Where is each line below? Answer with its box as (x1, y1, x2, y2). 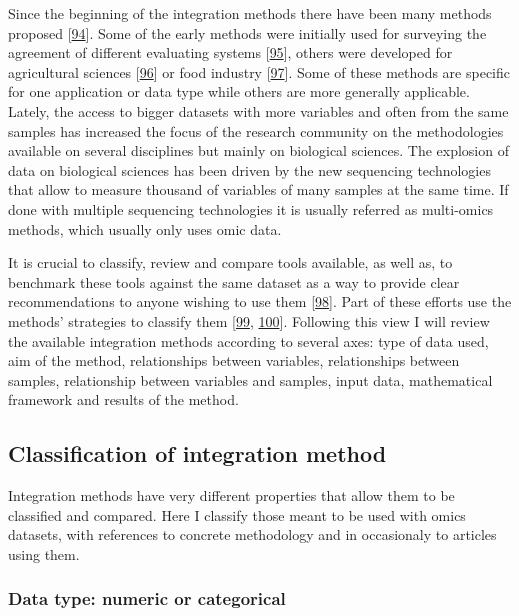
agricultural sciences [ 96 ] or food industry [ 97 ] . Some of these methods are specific (8, 61, 510, 82)
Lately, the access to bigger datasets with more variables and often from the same (8, 100, 509, 121)
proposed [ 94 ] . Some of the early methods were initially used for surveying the (8, 22, 487, 43)
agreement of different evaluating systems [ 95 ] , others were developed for (8, 42, 453, 63)
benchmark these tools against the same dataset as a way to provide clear (8, 271, 460, 292)
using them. (8, 543, 80, 564)
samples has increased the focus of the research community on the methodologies (8, 120, 504, 141)
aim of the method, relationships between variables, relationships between (8, 350, 460, 371)
